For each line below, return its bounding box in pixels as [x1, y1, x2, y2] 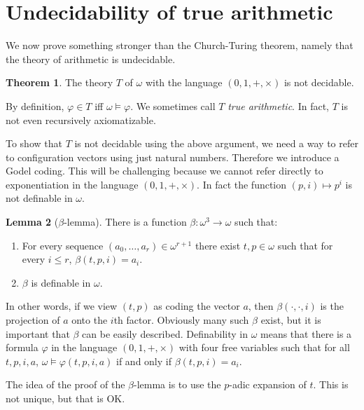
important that [6, 326, 70, 341]
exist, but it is [260, 313, 321, 327]
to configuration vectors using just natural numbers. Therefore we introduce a [6, 149, 339, 164]
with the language [145, 75, 223, 90]
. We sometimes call [130, 98, 216, 113]
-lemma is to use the [133, 377, 221, 392]
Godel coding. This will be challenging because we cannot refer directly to [6, 163, 323, 178]
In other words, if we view [6, 299, 118, 313]
